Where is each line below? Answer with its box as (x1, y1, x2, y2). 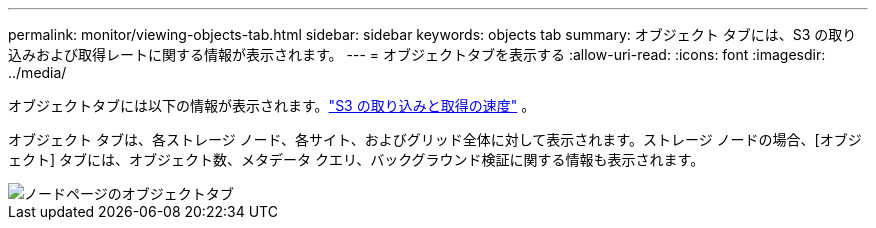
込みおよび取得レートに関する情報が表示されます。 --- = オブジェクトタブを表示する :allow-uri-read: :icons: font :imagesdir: (8, 46, 826, 63)
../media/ (8, 64, 67, 81)
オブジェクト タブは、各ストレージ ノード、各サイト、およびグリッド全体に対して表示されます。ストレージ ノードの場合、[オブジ (8, 131, 862, 148)
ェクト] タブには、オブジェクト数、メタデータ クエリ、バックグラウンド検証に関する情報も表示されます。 (8, 151, 705, 168)
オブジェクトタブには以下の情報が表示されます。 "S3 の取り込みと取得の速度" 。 (8, 97, 536, 114)
